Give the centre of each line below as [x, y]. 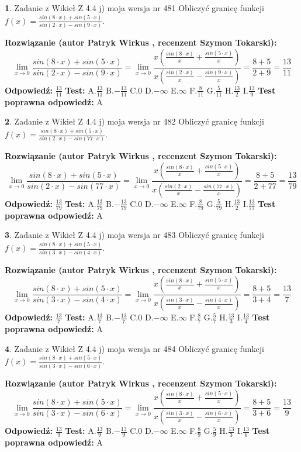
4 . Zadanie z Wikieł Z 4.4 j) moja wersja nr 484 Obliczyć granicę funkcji [134, 348]
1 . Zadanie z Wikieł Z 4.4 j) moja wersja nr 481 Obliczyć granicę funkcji [134, 8]
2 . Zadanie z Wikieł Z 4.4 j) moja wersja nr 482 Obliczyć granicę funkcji [134, 121]
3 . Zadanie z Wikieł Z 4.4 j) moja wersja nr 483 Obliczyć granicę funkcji [134, 235]
